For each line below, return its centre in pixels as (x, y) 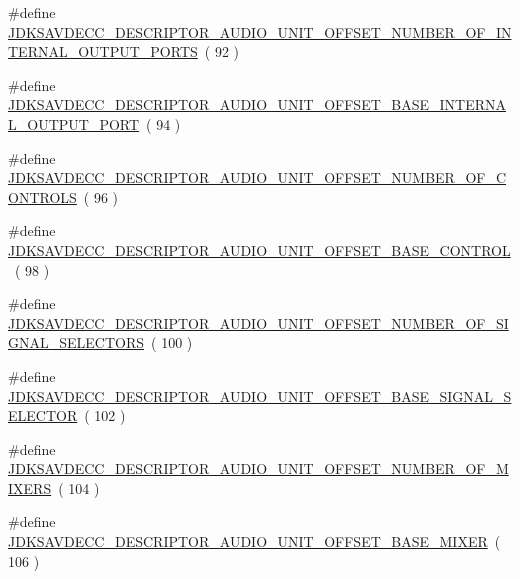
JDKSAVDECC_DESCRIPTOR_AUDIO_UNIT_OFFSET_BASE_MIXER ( (254, 541)
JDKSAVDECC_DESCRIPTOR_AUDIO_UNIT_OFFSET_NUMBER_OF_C (257, 177)
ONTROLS (42, 196)
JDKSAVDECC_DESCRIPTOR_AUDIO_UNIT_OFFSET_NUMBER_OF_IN (260, 31)
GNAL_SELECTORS (76, 342)
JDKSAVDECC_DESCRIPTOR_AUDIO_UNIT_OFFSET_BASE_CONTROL (259, 249)
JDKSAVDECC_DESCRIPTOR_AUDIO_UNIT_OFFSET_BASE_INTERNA (257, 104)
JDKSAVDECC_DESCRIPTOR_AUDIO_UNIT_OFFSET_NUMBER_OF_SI (258, 322)
